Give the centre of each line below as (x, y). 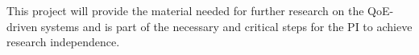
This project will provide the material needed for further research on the (185, 10)
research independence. (63, 42)
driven (22, 26)
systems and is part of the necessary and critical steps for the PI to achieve (226, 26)
